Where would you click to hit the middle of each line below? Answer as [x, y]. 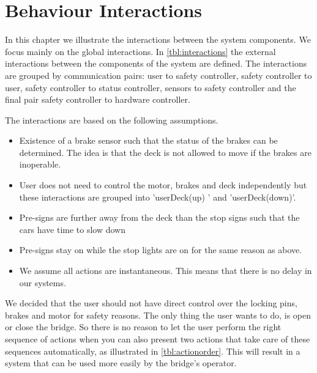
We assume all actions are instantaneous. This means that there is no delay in [166, 271]
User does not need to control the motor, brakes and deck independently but [163, 185]
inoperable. [40, 164]
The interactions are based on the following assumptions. [112, 120]
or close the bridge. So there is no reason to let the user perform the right [143, 327]
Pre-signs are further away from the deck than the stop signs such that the [159, 217]
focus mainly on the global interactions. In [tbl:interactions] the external [140, 51]
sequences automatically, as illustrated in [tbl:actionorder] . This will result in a [153, 351]
